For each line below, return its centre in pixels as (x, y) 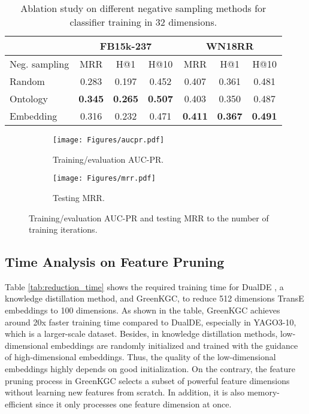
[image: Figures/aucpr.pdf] (109, 140)
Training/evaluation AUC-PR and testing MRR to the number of (149, 217)
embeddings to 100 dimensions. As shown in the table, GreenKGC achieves (143, 310)
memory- (263, 392)
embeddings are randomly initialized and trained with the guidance (175, 345)
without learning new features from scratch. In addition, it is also (125, 392)
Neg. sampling (40, 64)
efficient (19, 404)
